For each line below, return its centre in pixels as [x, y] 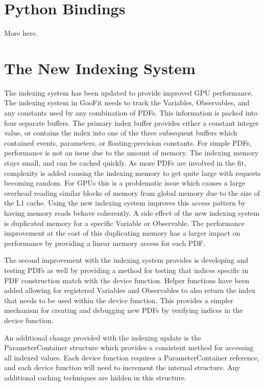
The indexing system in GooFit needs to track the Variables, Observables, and [127, 103]
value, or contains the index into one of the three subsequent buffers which [121, 133]
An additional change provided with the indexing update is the [103, 337]
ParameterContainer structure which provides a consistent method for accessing [129, 347]
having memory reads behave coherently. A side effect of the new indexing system [132, 212]
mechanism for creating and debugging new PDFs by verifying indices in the [124, 310]
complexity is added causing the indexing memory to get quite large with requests [132, 173]
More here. [21, 33]
